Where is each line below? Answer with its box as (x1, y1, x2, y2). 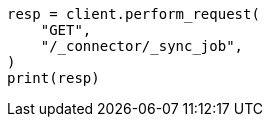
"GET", (40, 22, 92, 38)
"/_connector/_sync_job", (40, 38, 244, 54)
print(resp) (7, 70, 100, 86)
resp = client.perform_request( (7, 6, 260, 22)
